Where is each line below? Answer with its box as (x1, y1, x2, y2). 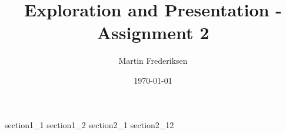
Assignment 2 (97, 20, 209, 44)
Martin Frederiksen (118, 54, 188, 67)
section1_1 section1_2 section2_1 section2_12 (5, 118, 174, 130)
